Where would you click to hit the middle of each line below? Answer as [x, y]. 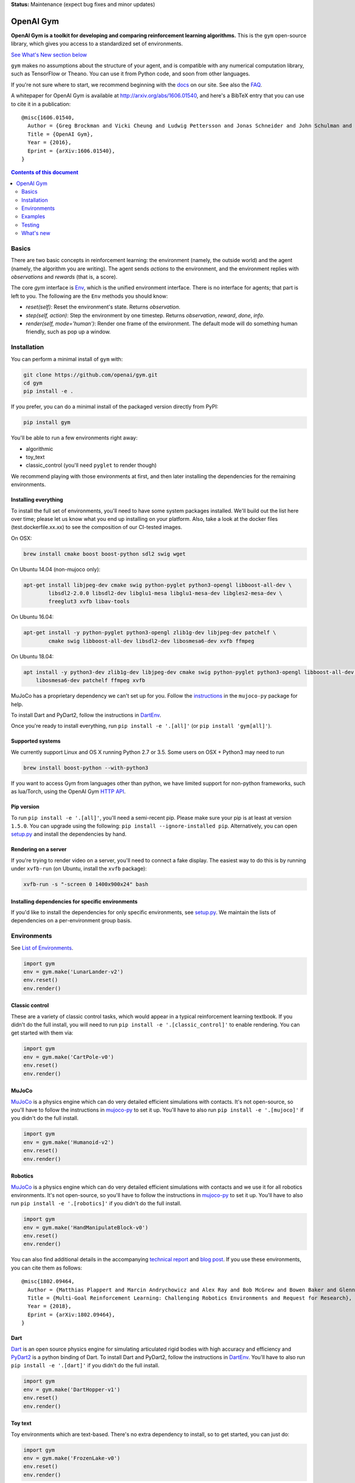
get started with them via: [42, 1033]
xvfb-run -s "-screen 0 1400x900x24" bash [86, 884]
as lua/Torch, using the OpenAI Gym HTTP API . [68, 791]
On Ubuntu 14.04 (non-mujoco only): [56, 569]
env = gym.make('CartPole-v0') [69, 1057]
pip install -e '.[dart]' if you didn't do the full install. [85, 1366]
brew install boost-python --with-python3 [86, 768]
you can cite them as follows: [46, 1268]
